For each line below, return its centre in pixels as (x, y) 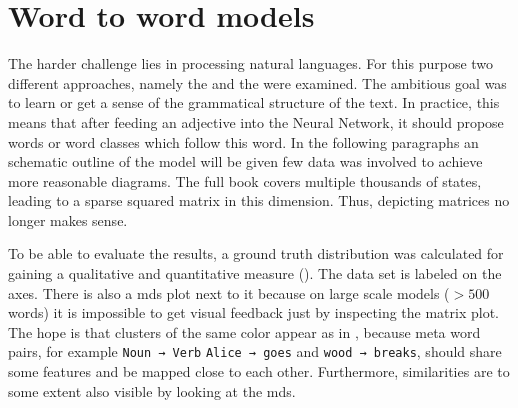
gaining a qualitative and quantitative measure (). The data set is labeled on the (255, 273)
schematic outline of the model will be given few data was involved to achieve (245, 161)
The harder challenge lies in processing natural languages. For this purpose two (251, 63)
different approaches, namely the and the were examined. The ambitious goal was (257, 82)
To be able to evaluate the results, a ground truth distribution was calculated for (256, 253)
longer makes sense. (68, 219)
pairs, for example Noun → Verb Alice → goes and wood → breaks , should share (255, 351)
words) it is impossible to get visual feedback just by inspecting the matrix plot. (254, 312)
